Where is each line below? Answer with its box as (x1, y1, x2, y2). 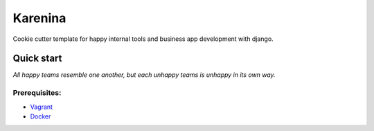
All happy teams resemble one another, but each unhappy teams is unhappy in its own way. (12, 71, 276, 79)
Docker (30, 112, 51, 121)
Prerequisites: (12, 88, 62, 98)
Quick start (12, 53, 62, 64)
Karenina (12, 10, 66, 26)
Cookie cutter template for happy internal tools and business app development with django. (12, 35, 274, 43)
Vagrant (30, 103, 53, 111)
